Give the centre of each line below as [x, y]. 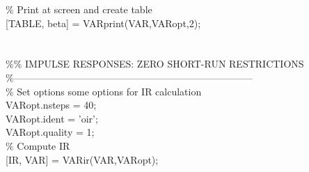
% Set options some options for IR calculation [104, 91]
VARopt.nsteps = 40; [51, 105]
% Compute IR [38, 145]
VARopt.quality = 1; [50, 132]
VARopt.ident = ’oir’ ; [52, 118]
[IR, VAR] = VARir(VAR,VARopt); [82, 159]
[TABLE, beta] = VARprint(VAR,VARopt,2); [103, 23]
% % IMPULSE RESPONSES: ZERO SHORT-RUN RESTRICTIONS [155, 64]
